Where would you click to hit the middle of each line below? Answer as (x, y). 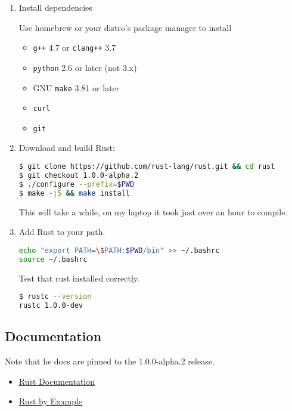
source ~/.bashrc (53, 259)
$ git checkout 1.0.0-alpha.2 (79, 175)
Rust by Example (51, 401)
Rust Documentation (57, 381)
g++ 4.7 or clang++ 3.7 (74, 47)
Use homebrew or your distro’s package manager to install (125, 27)
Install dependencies (55, 7)
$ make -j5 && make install (74, 193)
